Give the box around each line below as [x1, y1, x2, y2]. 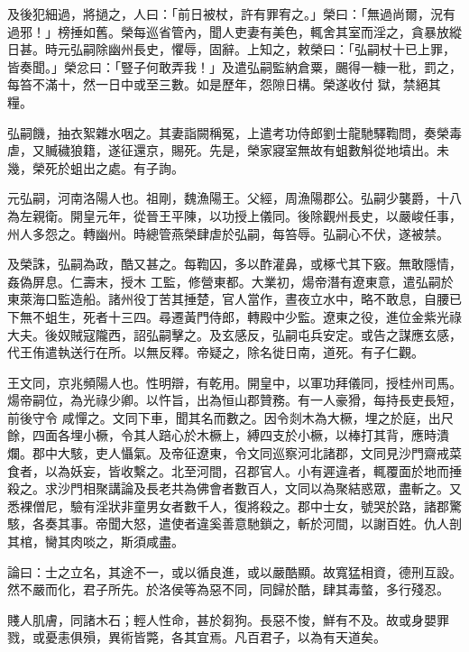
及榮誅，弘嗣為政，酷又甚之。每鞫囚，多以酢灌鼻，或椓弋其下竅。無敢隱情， [7, 254, 462, 273]
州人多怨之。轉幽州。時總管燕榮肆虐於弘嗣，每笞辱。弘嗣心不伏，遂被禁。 [7, 224, 449, 243]
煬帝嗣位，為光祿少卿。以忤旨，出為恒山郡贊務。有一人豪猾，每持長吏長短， [7, 390, 462, 409]
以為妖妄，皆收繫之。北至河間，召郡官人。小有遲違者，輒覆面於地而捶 [44, 461, 462, 480]
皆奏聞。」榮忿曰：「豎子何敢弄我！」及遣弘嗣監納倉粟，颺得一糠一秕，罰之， [7, 57, 462, 76]
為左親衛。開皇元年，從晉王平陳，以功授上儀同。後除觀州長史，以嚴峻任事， [7, 206, 462, 225]
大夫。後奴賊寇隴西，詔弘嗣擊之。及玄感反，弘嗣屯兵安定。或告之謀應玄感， [7, 325, 462, 344]
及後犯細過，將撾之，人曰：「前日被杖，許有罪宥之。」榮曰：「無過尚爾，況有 [7, 5, 455, 23]
